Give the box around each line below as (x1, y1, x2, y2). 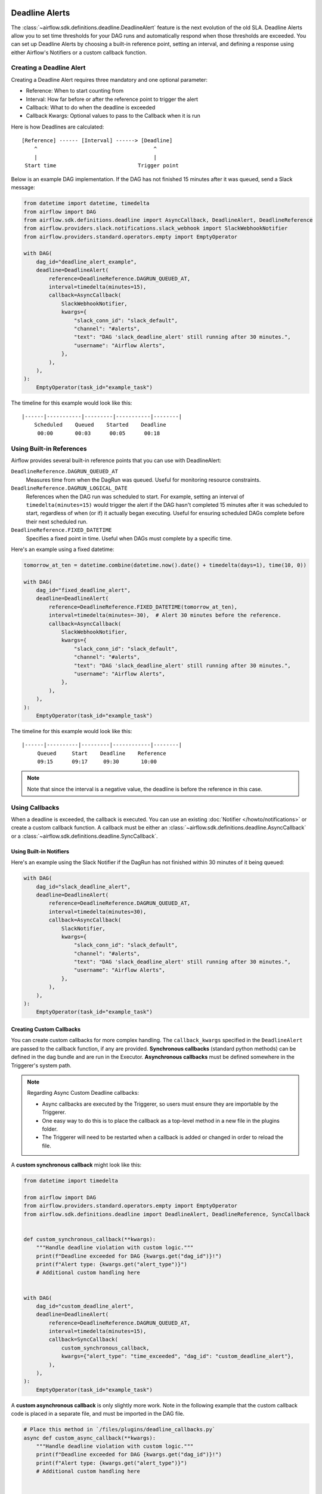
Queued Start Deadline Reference (37, 750, 166, 757)
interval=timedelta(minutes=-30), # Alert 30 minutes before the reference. (48, 612, 281, 619)
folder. (42, 1125, 58, 1132)
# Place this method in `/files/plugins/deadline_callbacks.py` (23, 1426, 216, 1433)
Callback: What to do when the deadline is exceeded (26, 104, 156, 111)
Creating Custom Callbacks (11, 1025, 81, 1033)
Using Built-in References (11, 444, 87, 452)
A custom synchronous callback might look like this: (11, 1161, 142, 1168)
